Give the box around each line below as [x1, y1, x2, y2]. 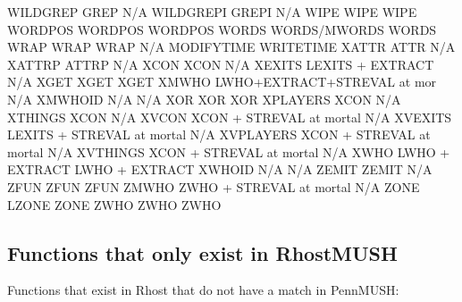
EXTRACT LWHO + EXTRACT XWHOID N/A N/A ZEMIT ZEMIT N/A [7, 160, 433, 179]
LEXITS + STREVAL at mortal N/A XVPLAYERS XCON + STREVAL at [7, 125, 431, 144]
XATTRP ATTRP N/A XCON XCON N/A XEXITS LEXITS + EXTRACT [7, 55, 434, 73]
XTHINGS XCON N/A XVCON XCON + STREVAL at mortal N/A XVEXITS [7, 107, 452, 126]
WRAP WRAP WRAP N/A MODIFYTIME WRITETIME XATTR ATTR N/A [7, 38, 456, 56]
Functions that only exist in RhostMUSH [7, 239, 398, 266]
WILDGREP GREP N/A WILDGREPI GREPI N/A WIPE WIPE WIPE [7, 3, 417, 21]
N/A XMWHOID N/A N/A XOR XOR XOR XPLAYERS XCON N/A [7, 89, 401, 108]
